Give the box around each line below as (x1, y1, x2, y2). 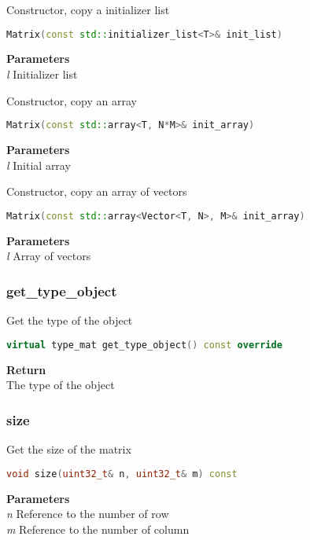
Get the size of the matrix (6, 441, 131, 457)
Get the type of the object (6, 312, 133, 329)
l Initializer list (6, 66, 78, 83)
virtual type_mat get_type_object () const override (6, 339, 282, 351)
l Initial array (6, 156, 71, 173)
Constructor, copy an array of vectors (6, 183, 187, 200)
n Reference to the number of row (6, 505, 169, 522)
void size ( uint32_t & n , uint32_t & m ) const (6, 468, 238, 479)
